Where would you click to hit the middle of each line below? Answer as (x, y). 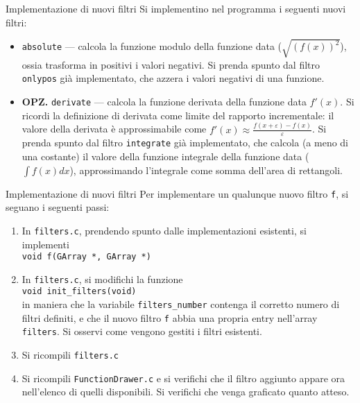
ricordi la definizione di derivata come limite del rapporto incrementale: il (178, 115)
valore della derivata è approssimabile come (114, 129)
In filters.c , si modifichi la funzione (102, 278)
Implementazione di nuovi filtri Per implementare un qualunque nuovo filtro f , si (177, 193)
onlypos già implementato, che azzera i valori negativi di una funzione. (173, 78)
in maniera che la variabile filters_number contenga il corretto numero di (181, 304)
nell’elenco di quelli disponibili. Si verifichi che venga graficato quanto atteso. (186, 392)
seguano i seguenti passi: (58, 207)
